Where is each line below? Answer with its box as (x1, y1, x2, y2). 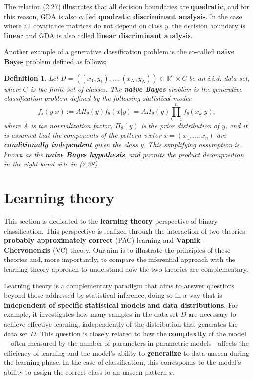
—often (4, 338, 26, 348)
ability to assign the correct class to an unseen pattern (4, 366, 167, 377)
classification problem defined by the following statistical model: (4, 93, 192, 103)
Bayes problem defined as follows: (4, 56, 107, 66)
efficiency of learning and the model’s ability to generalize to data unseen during (4, 347, 249, 357)
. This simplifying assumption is (143, 140, 240, 150)
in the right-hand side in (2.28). (4, 159, 100, 169)
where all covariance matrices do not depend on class (4, 21, 163, 31)
